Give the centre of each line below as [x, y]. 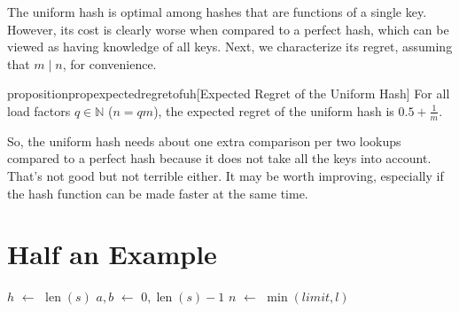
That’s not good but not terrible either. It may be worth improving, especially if [226, 175]
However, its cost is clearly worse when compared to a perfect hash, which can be [228, 29]
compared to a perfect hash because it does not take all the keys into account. [219, 158]
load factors [39, 110]
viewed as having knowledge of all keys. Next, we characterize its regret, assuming [230, 47]
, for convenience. [109, 63]
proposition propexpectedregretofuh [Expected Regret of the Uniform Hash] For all [229, 94]
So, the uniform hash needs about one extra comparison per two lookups [204, 140]
